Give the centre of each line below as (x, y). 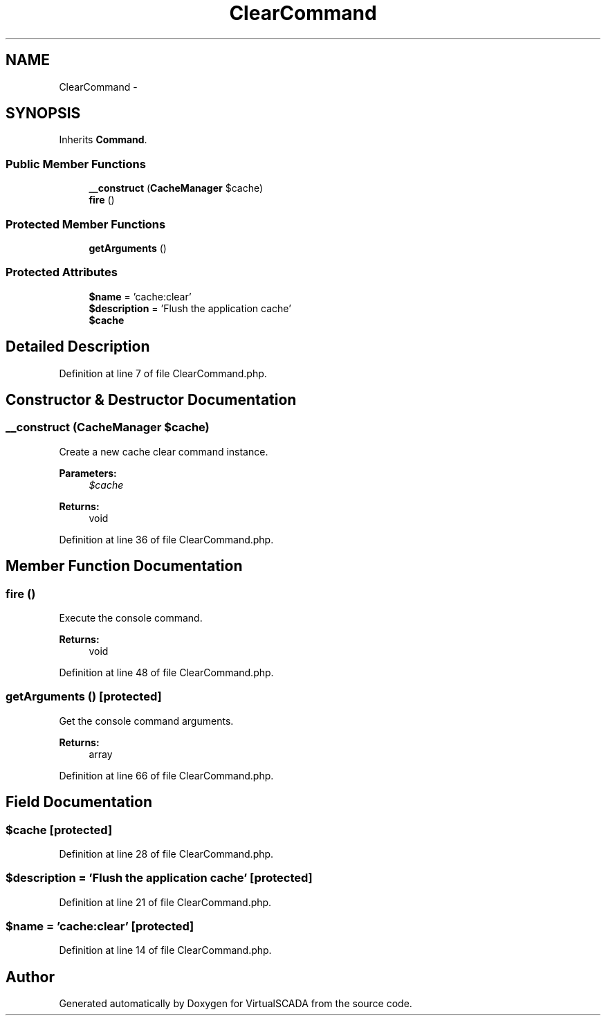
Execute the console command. (131, 617)
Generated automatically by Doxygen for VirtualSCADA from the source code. (236, 1004)
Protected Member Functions (86, 224)
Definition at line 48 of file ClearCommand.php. (166, 672)
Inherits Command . (103, 140)
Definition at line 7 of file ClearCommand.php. (163, 373)
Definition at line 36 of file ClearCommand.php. (166, 539)
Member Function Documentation (124, 566)
